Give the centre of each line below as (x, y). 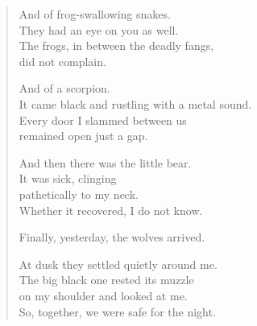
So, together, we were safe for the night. (117, 311)
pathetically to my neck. (79, 194)
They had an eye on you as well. (99, 29)
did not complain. (62, 61)
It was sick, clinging (68, 178)
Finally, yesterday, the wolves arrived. (112, 237)
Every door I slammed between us (103, 120)
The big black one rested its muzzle (106, 280)
